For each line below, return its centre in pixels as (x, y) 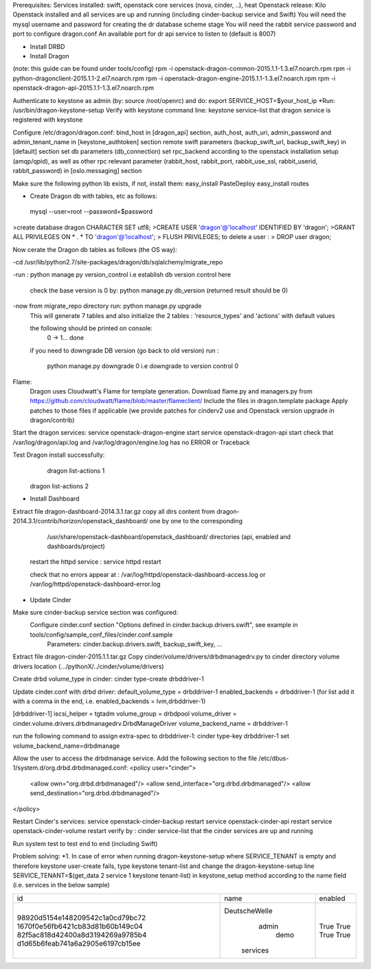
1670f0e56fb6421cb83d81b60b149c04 (80, 926)
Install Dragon (50, 56)
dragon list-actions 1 (76, 470)
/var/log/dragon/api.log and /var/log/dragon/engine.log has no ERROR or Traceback (131, 442)
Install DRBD (47, 46)
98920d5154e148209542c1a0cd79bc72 (81, 917)
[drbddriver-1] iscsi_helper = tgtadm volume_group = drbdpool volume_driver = (125, 714)
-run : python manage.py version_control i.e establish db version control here (122, 275)
